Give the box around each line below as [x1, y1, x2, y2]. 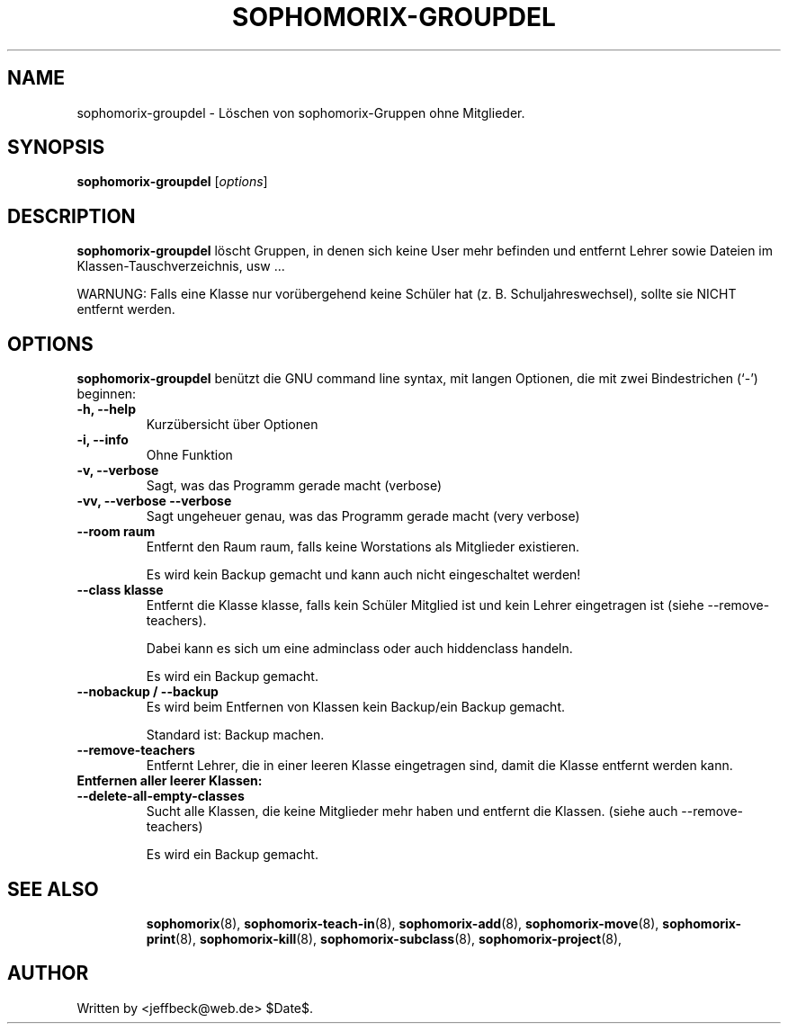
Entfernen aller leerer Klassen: [76, 773, 263, 789]
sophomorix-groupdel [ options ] [76, 174, 268, 190]
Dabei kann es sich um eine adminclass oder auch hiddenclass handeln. [146, 641, 573, 657]
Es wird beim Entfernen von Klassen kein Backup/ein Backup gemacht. [146, 699, 566, 715]
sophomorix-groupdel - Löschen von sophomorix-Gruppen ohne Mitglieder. [76, 104, 525, 121]
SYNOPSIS [7, 136, 105, 159]
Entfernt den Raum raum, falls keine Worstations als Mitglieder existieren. [146, 539, 580, 555]
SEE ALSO [7, 877, 99, 901]
